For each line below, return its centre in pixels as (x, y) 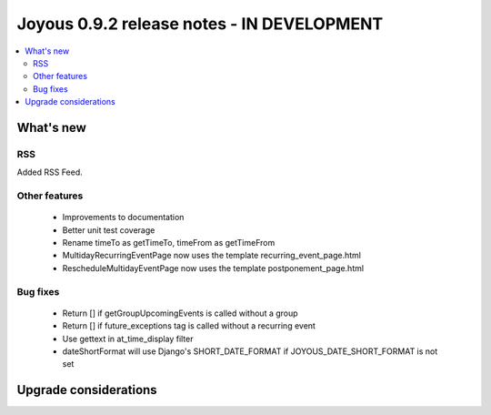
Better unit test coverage (109, 230)
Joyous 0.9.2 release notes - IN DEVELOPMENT (200, 24)
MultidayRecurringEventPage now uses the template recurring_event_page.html (211, 256)
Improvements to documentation (123, 218)
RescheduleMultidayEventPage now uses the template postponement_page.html (213, 268)
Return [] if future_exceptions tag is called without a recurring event (189, 326)
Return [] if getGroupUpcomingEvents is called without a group (180, 313)
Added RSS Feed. (50, 172)
